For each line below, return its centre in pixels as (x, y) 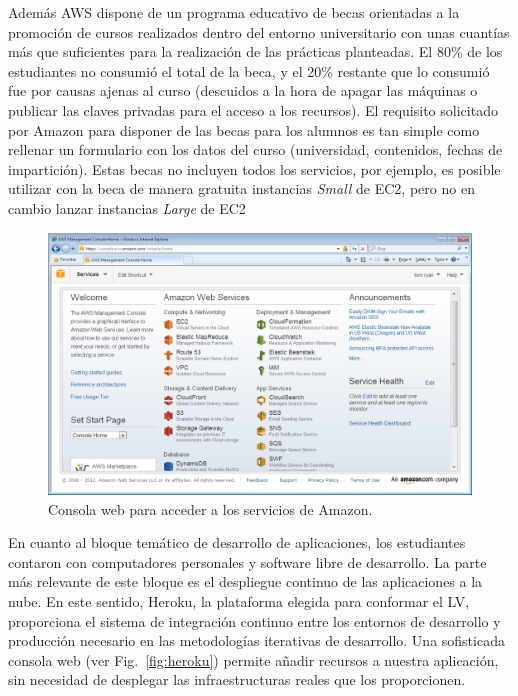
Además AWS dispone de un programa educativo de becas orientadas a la (234, 12)
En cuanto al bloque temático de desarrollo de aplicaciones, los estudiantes (237, 542)
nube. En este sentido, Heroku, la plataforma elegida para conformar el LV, (239, 601)
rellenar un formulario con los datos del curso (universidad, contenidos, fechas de (255, 149)
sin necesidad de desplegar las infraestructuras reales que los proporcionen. (237, 679)
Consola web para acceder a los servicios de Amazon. (210, 508)
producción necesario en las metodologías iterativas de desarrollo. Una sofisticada (256, 640)
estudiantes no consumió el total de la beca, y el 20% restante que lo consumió (249, 70)
